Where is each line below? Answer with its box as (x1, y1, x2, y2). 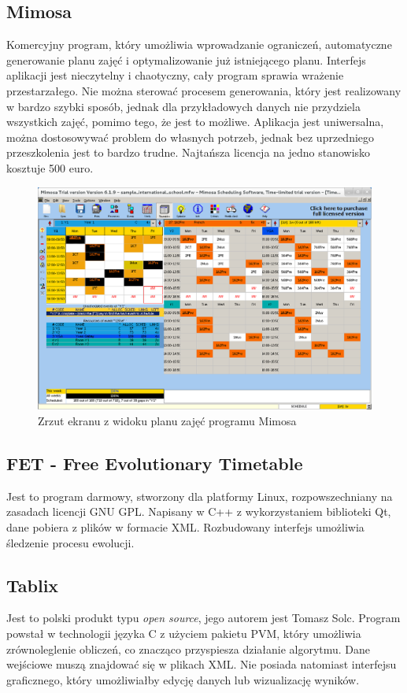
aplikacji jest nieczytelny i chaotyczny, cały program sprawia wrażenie (6, 67, 344, 83)
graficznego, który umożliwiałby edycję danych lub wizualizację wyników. (6, 671, 360, 687)
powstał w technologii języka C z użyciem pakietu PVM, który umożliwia (6, 624, 361, 641)
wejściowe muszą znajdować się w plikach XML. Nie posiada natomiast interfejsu (6, 656, 397, 673)
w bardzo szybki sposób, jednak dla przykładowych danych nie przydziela (6, 98, 361, 114)
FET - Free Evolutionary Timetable (6, 450, 303, 475)
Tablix (6, 573, 59, 597)
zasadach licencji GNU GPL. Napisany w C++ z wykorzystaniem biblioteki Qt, (6, 503, 391, 520)
